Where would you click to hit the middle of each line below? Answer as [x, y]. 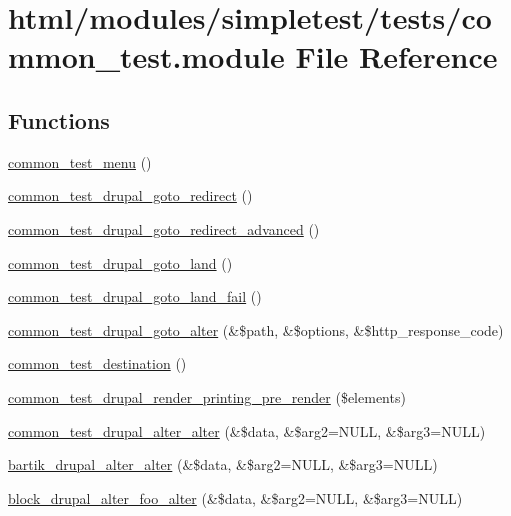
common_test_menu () [80, 161]
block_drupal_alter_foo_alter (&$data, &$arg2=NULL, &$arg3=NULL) [235, 497]
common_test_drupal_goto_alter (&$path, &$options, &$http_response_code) [256, 329]
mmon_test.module [146, 56]
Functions [59, 119]
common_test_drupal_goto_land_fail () [135, 296]
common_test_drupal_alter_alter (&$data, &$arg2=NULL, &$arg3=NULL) [247, 430]
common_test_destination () [97, 363]
